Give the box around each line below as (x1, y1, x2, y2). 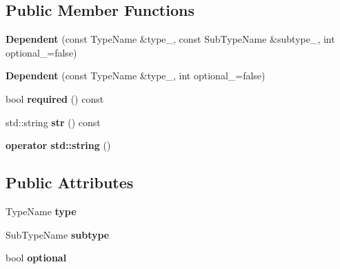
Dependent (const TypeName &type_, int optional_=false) (6, 68, 266, 83)
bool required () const (6, 91, 104, 106)
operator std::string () (6, 138, 111, 152)
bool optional (6, 250, 67, 265)
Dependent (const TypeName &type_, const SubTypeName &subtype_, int (6, 32, 335, 46)
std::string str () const (6, 114, 101, 129)
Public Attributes (6, 172, 134, 193)
